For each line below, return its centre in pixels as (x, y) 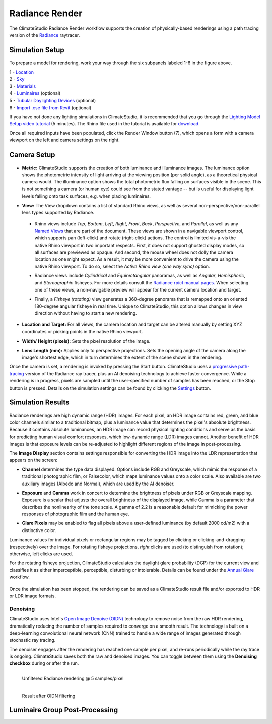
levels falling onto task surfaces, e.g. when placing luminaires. (86, 196)
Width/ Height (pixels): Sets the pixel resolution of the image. (86, 341)
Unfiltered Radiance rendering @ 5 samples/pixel (73, 678)
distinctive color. (39, 530)
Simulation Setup (37, 50)
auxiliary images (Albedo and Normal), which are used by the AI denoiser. (98, 484)
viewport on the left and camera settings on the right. (65, 140)
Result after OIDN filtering (49, 696)
